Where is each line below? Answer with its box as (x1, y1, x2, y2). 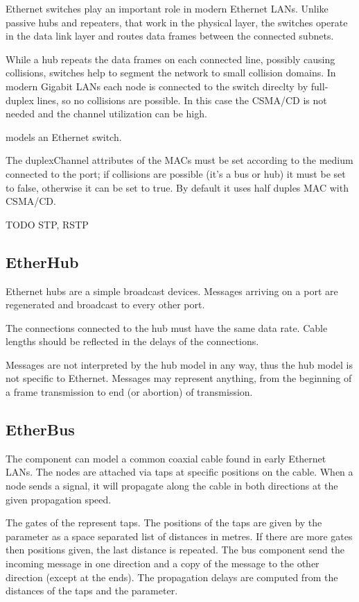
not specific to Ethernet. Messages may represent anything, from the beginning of (6, 371, 352, 385)
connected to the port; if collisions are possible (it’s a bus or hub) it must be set (6, 166, 346, 181)
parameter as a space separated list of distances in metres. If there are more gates (6, 528, 353, 543)
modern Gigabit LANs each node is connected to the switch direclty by (6, 78, 308, 93)
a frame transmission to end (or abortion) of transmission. (6, 385, 253, 399)
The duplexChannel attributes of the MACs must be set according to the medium (6, 153, 353, 167)
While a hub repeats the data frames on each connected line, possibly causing (6, 51, 335, 66)
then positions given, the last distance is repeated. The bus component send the (6, 542, 345, 557)
